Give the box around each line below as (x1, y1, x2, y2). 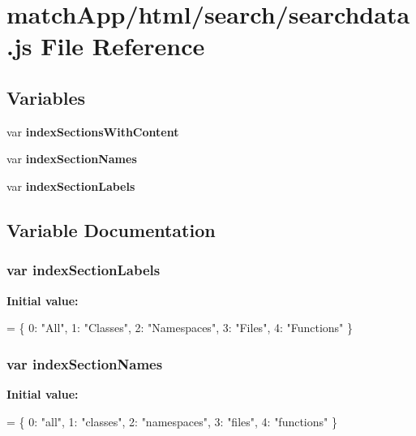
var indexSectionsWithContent (6, 123, 179, 140)
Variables (6, 84, 86, 110)
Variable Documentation (6, 217, 216, 242)
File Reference (41, 29, 205, 63)
